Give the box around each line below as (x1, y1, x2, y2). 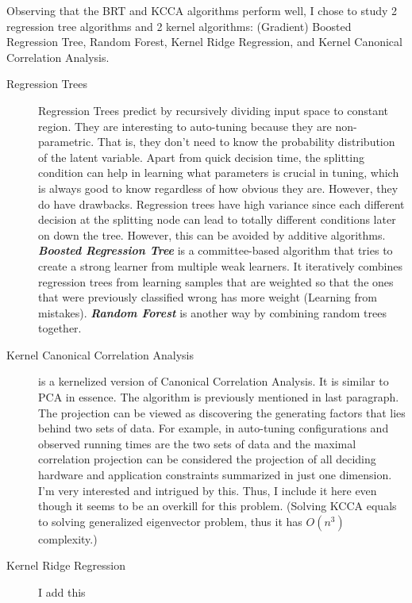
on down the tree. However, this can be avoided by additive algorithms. (38, 226, 386, 243)
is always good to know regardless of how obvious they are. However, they (38, 179, 399, 196)
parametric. (38, 133, 94, 150)
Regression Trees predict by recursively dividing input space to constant (38, 102, 389, 118)
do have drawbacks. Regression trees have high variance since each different (38, 195, 405, 212)
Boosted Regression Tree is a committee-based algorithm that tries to (38, 242, 393, 259)
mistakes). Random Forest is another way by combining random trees (38, 304, 387, 321)
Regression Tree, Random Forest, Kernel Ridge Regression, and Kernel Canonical (6, 33, 402, 50)
